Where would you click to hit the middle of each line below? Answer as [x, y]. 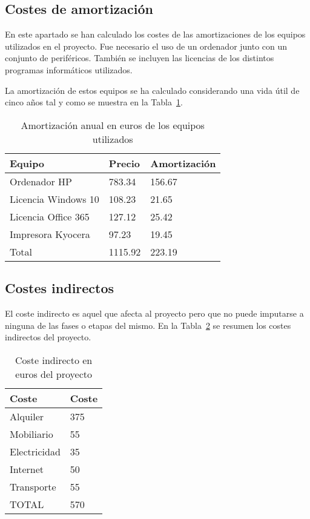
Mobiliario [31, 434]
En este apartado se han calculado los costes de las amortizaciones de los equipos [155, 34]
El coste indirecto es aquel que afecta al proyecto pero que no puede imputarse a [154, 313]
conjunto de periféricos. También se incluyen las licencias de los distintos [140, 58]
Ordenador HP [41, 181]
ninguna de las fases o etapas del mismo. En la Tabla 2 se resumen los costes [148, 325]
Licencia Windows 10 [54, 199]
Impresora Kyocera [50, 234]
